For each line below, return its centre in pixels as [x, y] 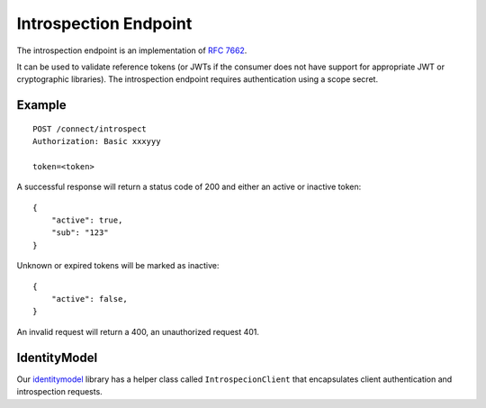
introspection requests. [59, 392]
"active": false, [89, 299]
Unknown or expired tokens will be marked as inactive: [118, 266]
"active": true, [87, 220]
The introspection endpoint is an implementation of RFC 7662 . [132, 50]
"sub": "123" [80, 233]
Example [41, 105]
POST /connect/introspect [90, 129]
